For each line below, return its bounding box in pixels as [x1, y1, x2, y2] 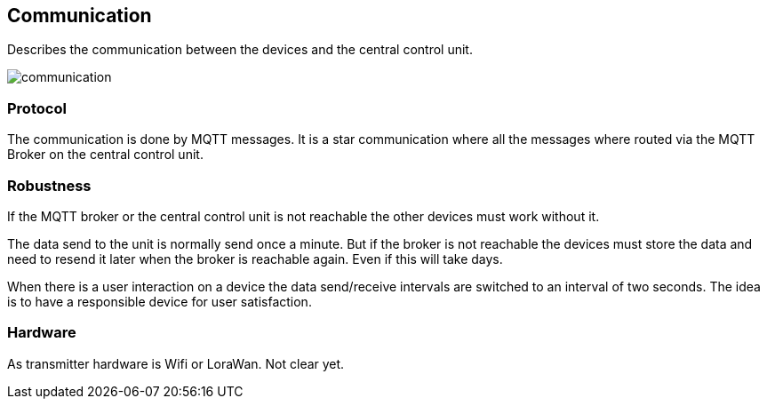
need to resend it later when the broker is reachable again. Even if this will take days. [7, 251, 503, 267]
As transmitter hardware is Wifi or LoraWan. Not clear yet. [7, 355, 345, 371]
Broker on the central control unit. [7, 147, 204, 163]
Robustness [7, 176, 92, 195]
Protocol [7, 99, 67, 117]
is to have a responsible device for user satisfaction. [7, 293, 312, 309]
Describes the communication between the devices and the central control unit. [7, 42, 473, 58]
